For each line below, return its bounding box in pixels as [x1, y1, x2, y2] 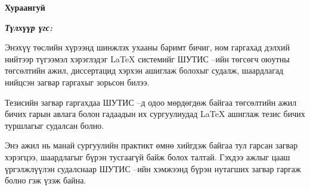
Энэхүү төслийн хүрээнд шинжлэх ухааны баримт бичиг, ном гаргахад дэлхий [5, 41, 290, 53]
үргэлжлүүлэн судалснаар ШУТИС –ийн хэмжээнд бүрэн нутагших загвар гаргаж [5, 162, 301, 175]
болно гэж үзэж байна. [5, 174, 86, 186]
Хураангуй [5, 1, 45, 13]
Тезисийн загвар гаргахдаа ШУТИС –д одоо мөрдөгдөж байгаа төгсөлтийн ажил [5, 96, 297, 108]
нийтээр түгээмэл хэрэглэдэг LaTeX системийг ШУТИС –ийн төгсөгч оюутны [5, 52, 290, 65]
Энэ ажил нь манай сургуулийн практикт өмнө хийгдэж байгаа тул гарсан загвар [5, 139, 298, 151]
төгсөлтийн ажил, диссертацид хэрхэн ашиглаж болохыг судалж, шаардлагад [5, 64, 284, 77]
